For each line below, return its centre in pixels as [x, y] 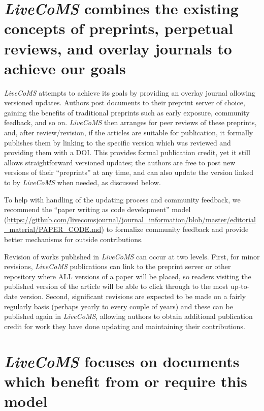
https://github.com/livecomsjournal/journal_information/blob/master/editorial [131, 219]
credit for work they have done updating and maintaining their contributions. [125, 326]
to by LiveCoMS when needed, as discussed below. [82, 182]
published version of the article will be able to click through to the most [116, 286]
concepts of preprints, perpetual [119, 28]
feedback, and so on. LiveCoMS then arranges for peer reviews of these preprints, [130, 122]
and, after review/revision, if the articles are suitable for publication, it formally [129, 133]
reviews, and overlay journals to [118, 48]
